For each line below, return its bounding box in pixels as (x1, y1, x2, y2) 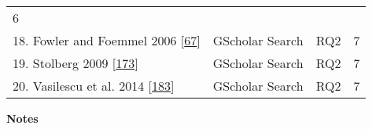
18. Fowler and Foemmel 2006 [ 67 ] (13, 31, 201, 49)
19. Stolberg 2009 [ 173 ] (13, 54, 138, 72)
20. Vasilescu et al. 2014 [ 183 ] (13, 77, 175, 95)
